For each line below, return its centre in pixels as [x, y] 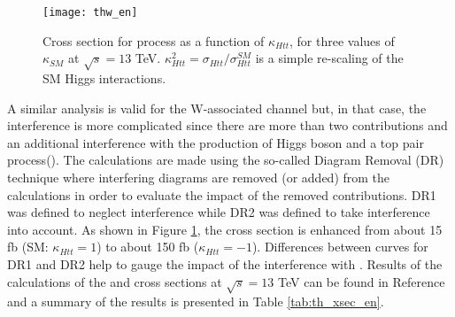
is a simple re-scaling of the [329, 58]
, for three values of [342, 40]
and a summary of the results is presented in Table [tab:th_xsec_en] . [196, 302]
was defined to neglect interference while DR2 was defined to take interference [219, 212]
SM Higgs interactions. [104, 78]
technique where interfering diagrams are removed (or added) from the [199, 177]
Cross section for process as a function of [154, 40]
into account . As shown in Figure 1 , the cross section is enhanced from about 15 [225, 229]
